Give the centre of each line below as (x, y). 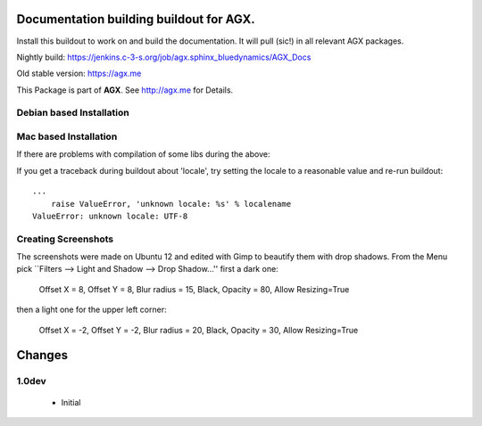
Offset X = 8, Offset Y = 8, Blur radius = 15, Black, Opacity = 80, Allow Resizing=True (194, 289)
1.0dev (31, 381)
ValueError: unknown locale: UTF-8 (110, 216)
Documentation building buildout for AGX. (136, 19)
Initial (71, 402)
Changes (42, 355)
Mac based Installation (67, 136)
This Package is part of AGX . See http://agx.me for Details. (125, 90)
